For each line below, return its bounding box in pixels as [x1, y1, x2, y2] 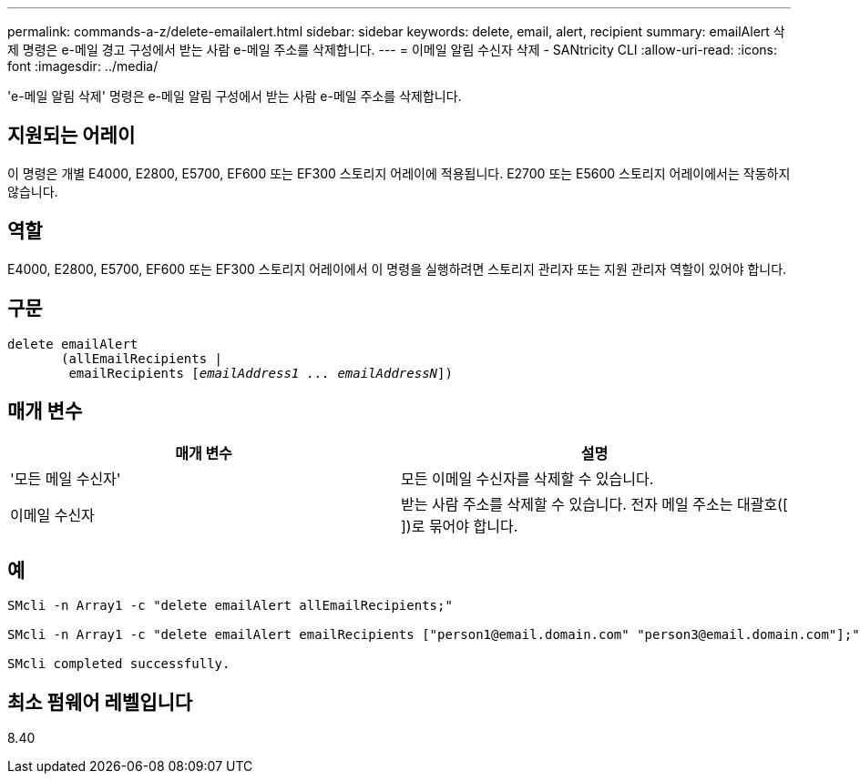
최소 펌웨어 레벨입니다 [7, 690, 193, 714]
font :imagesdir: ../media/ [7, 58, 159, 74]
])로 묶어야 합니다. [401, 517, 518, 536]
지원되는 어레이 [7, 124, 136, 147]
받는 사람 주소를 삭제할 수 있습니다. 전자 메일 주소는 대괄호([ [401, 495, 788, 514]
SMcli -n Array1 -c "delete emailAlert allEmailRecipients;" [7, 598, 453, 614]
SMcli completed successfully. [7, 656, 230, 672]
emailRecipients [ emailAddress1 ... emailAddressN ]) [68, 365, 453, 380]
